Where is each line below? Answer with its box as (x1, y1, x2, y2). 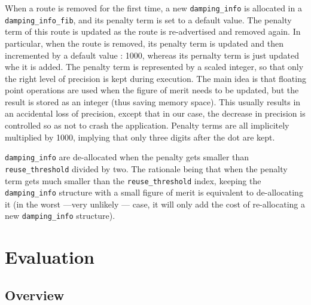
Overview (5, 285, 65, 304)
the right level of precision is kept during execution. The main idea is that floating (5, 72, 306, 84)
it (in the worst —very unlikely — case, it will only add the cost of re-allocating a (5, 197, 305, 210)
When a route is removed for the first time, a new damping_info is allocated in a (5, 2, 302, 14)
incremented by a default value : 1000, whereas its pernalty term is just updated (5, 48, 300, 61)
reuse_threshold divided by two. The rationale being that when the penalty (5, 162, 288, 175)
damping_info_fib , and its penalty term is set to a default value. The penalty (5, 13, 292, 26)
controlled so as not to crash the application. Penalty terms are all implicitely (5, 119, 289, 132)
